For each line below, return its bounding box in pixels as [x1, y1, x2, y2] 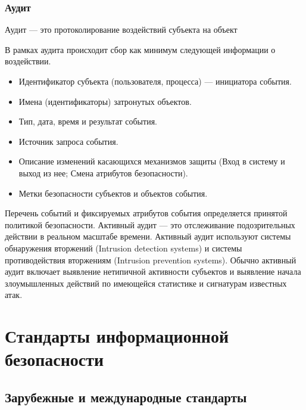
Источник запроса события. [18, 135, 118, 147]
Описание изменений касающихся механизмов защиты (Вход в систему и [18, 155, 285, 167]
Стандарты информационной [5, 324, 229, 348]
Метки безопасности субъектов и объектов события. [18, 187, 208, 199]
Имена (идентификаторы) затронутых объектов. [18, 95, 192, 107]
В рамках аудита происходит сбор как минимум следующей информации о [5, 43, 276, 55]
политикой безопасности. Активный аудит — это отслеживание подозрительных [5, 218, 295, 231]
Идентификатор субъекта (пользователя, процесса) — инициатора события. [18, 75, 292, 87]
